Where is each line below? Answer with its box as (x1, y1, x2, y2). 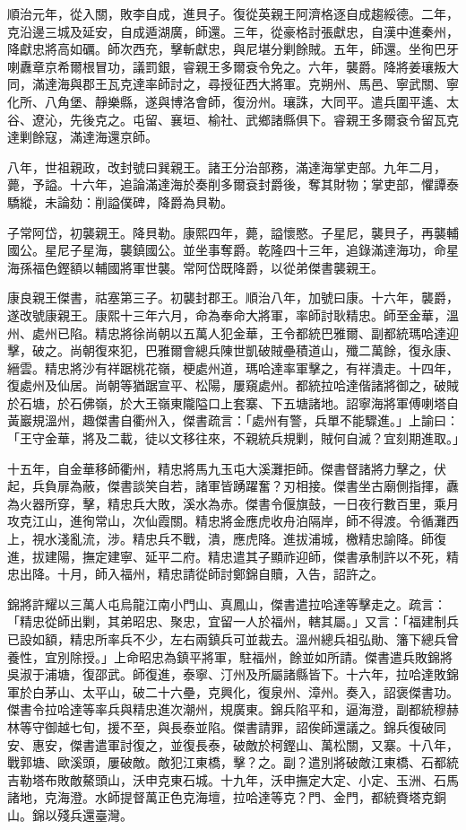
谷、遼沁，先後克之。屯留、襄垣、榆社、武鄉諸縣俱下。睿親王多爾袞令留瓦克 (7, 109, 459, 128)
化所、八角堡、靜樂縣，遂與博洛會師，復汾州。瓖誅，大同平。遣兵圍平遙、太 (7, 92, 459, 110)
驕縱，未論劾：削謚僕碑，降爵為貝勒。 (7, 192, 233, 211)
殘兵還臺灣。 (56, 805, 133, 824)
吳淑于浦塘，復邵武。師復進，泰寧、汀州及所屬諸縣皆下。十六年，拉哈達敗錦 (7, 665, 459, 684)
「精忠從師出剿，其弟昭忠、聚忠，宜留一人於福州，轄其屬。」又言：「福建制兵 (7, 612, 459, 631)
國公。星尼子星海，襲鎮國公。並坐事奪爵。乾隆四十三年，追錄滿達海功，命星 (7, 240, 459, 259)
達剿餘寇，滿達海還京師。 (7, 127, 158, 146)
